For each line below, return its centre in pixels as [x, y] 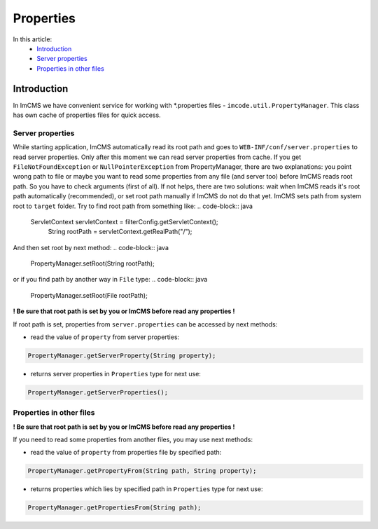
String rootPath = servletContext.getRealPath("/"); [120, 232]
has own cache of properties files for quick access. [87, 115]
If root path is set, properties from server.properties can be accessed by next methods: [145, 324]
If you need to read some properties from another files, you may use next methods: [133, 440]
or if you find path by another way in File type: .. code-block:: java [110, 280]
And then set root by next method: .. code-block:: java [91, 247]
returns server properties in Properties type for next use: [115, 373]
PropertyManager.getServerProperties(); [98, 392]
